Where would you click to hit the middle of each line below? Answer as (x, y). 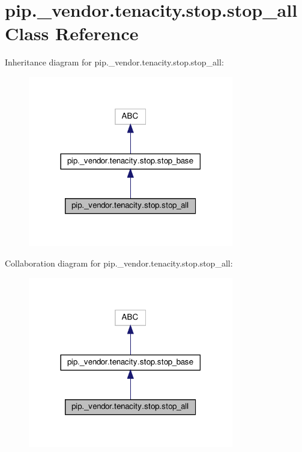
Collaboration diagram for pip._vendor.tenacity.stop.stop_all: (119, 263)
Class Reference (72, 33)
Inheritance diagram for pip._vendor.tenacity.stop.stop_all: (114, 62)
